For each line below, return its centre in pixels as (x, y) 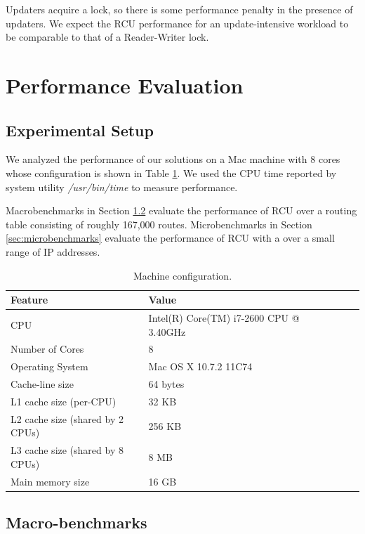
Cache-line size (42, 384)
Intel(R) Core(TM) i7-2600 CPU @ (224, 317)
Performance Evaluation (125, 85)
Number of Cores (47, 349)
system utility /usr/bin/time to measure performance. (122, 187)
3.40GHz (167, 331)
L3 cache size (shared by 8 (67, 450)
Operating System (49, 366)
